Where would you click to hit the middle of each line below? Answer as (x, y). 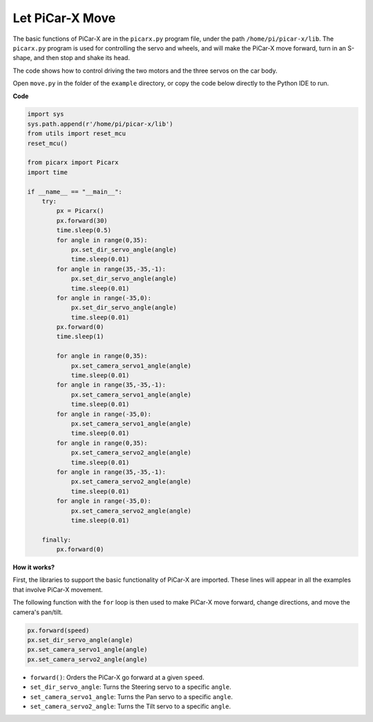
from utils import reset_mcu (77, 134)
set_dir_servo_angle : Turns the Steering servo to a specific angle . (131, 687)
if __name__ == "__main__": (75, 191)
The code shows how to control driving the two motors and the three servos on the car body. (145, 70)
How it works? (34, 567)
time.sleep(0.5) (84, 230)
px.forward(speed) (58, 630)
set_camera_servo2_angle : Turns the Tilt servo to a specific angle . (131, 706)
